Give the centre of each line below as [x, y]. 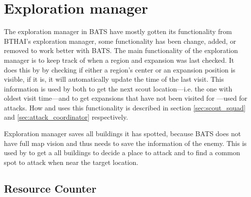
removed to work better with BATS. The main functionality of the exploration [121, 50]
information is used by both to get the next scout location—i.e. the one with [118, 88]
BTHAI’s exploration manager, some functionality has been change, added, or [120, 41]
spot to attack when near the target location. [71, 162]
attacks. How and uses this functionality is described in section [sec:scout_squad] [125, 107]
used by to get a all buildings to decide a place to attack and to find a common [122, 152]
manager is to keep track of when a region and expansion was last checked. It [119, 60]
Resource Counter [50, 188]
